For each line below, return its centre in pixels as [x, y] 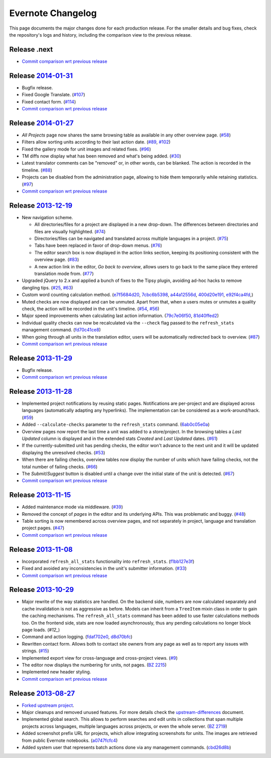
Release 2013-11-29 [41, 358]
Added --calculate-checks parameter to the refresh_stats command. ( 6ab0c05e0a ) [116, 424]
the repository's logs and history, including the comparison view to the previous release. [101, 35]
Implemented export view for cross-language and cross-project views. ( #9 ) [100, 658]
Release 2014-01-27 [41, 123]
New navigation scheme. [47, 217]
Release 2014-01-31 [41, 75]
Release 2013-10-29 [42, 590]
